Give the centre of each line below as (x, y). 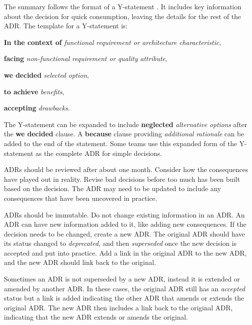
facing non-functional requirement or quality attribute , (86, 58)
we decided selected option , (47, 75)
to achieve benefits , (34, 91)
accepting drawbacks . (37, 108)
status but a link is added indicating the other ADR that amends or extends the (124, 298)
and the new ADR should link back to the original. (80, 262)
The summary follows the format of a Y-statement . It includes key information (123, 6)
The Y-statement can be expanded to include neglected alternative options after (126, 124)
